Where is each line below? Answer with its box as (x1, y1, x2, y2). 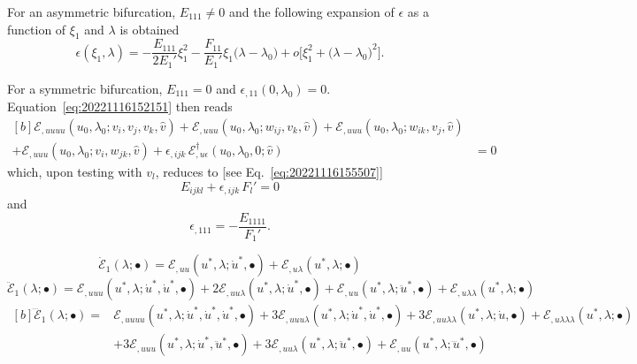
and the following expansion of (229, 3, 395, 20)
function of (7, 19, 66, 38)
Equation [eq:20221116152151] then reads (7, 97, 233, 116)
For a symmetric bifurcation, (7, 79, 163, 97)
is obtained (119, 19, 180, 38)
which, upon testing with (7, 163, 142, 181)
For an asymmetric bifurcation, (7, 3, 176, 20)
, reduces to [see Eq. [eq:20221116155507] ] (155, 163, 383, 181)
